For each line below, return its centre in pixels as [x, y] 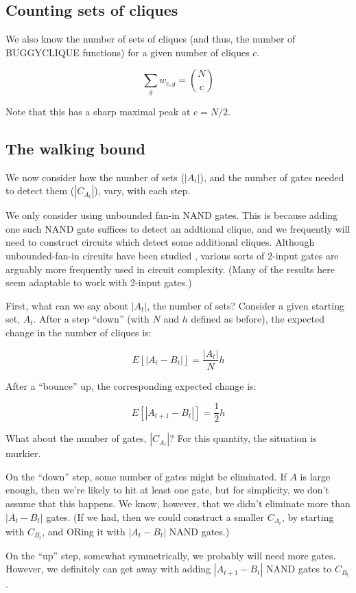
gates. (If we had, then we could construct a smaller [155, 516]
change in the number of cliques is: [79, 332]
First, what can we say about [67, 305]
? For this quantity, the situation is [243, 438]
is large [315, 476]
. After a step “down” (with [91, 319]
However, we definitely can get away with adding [108, 569]
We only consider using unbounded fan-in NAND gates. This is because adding [172, 215]
